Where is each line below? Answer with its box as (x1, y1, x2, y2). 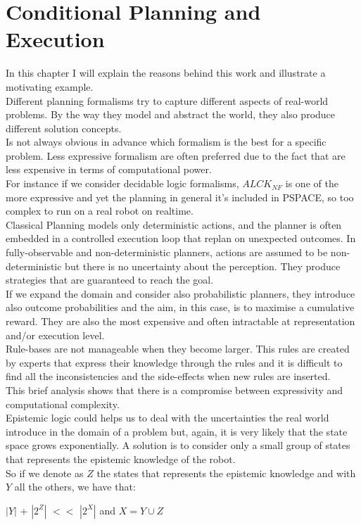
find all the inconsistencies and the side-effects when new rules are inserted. (6, 369, 331, 384)
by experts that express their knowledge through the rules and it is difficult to (6, 355, 343, 369)
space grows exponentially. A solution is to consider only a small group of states (6, 438, 350, 453)
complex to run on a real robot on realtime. (6, 203, 194, 218)
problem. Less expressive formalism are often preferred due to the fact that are (6, 148, 346, 163)
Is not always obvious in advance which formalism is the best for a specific (6, 134, 327, 149)
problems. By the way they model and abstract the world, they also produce (6, 107, 336, 122)
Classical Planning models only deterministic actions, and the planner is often (6, 217, 342, 232)
